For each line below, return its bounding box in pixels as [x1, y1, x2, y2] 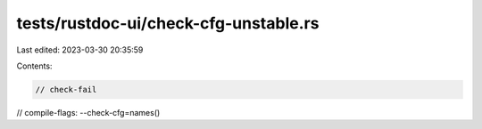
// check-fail [35, 85, 97, 94]
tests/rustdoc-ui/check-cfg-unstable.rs [16, 13, 320, 33]
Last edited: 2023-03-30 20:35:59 [16, 44, 144, 55]
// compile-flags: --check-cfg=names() [16, 107, 161, 117]
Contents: [16, 60, 53, 71]
